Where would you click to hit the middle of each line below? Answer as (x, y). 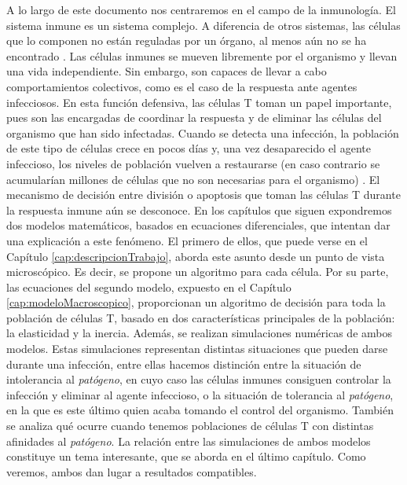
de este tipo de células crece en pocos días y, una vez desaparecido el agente (189, 148)
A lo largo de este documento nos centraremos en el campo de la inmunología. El (201, 9)
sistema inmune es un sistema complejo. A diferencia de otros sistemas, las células (203, 25)
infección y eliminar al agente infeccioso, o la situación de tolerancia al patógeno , (200, 394)
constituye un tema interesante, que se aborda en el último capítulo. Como (186, 456)
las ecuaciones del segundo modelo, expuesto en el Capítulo (149, 287)
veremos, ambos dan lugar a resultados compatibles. (132, 471)
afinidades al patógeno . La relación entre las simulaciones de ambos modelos (189, 441)
